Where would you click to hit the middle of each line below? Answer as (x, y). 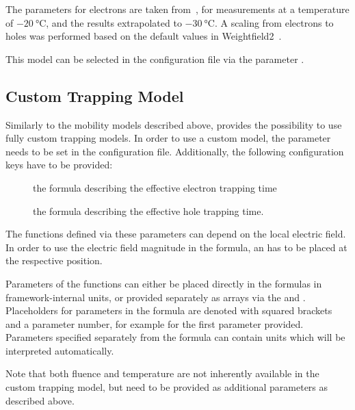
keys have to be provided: (59, 165)
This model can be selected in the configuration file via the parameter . (155, 59)
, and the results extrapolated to (114, 22)
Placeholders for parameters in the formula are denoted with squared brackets (169, 310)
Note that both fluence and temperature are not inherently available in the (162, 373)
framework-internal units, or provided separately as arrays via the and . (156, 297)
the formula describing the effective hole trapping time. (148, 210)
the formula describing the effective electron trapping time (155, 187)
